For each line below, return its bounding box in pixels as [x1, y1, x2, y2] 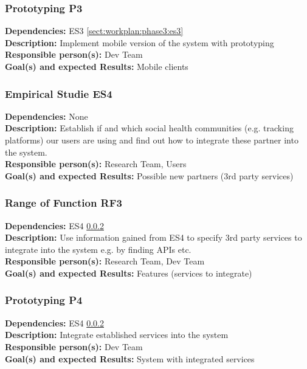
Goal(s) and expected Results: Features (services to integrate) [5, 266, 252, 279]
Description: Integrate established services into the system [5, 328, 229, 341]
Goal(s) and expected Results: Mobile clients [5, 60, 188, 72]
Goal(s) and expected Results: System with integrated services [5, 352, 255, 365]
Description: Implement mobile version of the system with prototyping [5, 36, 274, 49]
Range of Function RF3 [5, 195, 122, 210]
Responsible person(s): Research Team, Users [5, 157, 187, 170]
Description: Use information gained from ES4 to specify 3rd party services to [5, 231, 302, 244]
